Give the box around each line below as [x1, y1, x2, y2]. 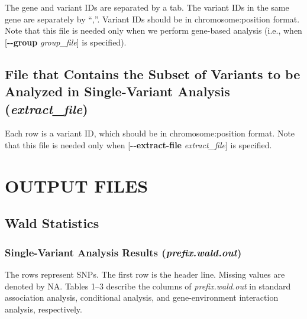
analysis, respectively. [5, 302, 82, 315]
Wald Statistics [5, 214, 99, 232]
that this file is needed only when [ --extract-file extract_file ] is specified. [5, 138, 272, 151]
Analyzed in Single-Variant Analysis [5, 82, 230, 100]
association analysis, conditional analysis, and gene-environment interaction [5, 291, 279, 304]
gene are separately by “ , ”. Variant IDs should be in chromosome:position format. [5, 12, 300, 25]
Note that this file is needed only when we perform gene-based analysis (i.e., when [5, 24, 302, 37]
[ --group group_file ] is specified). [5, 35, 127, 48]
